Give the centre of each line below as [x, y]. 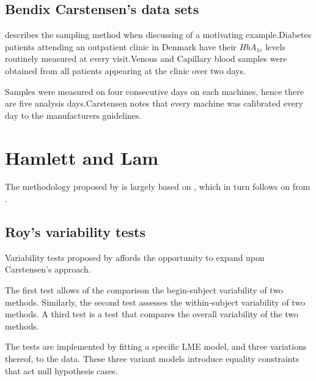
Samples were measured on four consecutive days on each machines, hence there [154, 91]
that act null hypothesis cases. [61, 370]
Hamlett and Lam [82, 157]
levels [275, 46]
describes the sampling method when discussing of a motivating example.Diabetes [158, 35]
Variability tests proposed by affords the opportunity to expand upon [135, 257]
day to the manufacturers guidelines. [73, 115]
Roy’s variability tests [75, 232]
